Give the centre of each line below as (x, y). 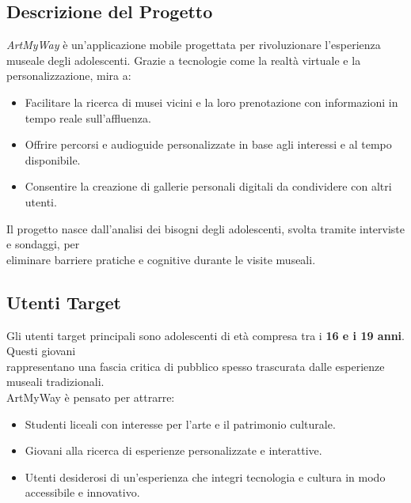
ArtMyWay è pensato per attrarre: (91, 397)
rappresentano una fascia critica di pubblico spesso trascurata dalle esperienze (196, 366)
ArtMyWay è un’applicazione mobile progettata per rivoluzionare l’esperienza (194, 45)
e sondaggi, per (43, 244)
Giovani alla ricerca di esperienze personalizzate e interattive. (173, 450)
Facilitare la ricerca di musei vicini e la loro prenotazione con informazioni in (211, 102)
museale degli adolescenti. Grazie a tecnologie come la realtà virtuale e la (184, 60)
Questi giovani (41, 351)
